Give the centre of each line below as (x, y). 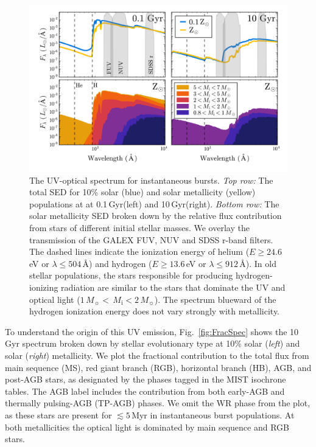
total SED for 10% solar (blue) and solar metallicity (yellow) (142, 192)
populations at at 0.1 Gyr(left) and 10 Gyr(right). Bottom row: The (154, 203)
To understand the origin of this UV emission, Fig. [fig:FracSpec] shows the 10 (152, 331)
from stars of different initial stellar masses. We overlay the (139, 228)
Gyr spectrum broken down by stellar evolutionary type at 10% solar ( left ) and (153, 343)
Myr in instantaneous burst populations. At (213, 414)
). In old (261, 263)
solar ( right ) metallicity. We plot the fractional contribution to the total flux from (157, 355)
